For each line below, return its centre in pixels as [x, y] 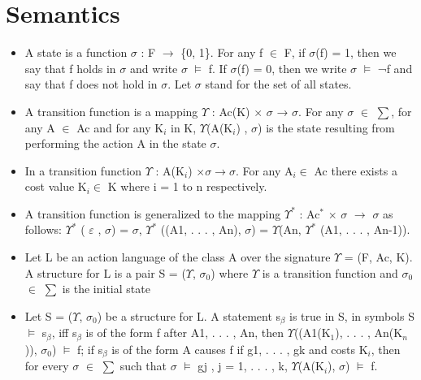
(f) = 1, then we [356, 52]
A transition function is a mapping [111, 111]
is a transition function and [330, 272]
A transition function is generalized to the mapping [153, 213]
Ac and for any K [120, 127]
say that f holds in [70, 68]
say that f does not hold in [91, 84]
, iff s [64, 332]
